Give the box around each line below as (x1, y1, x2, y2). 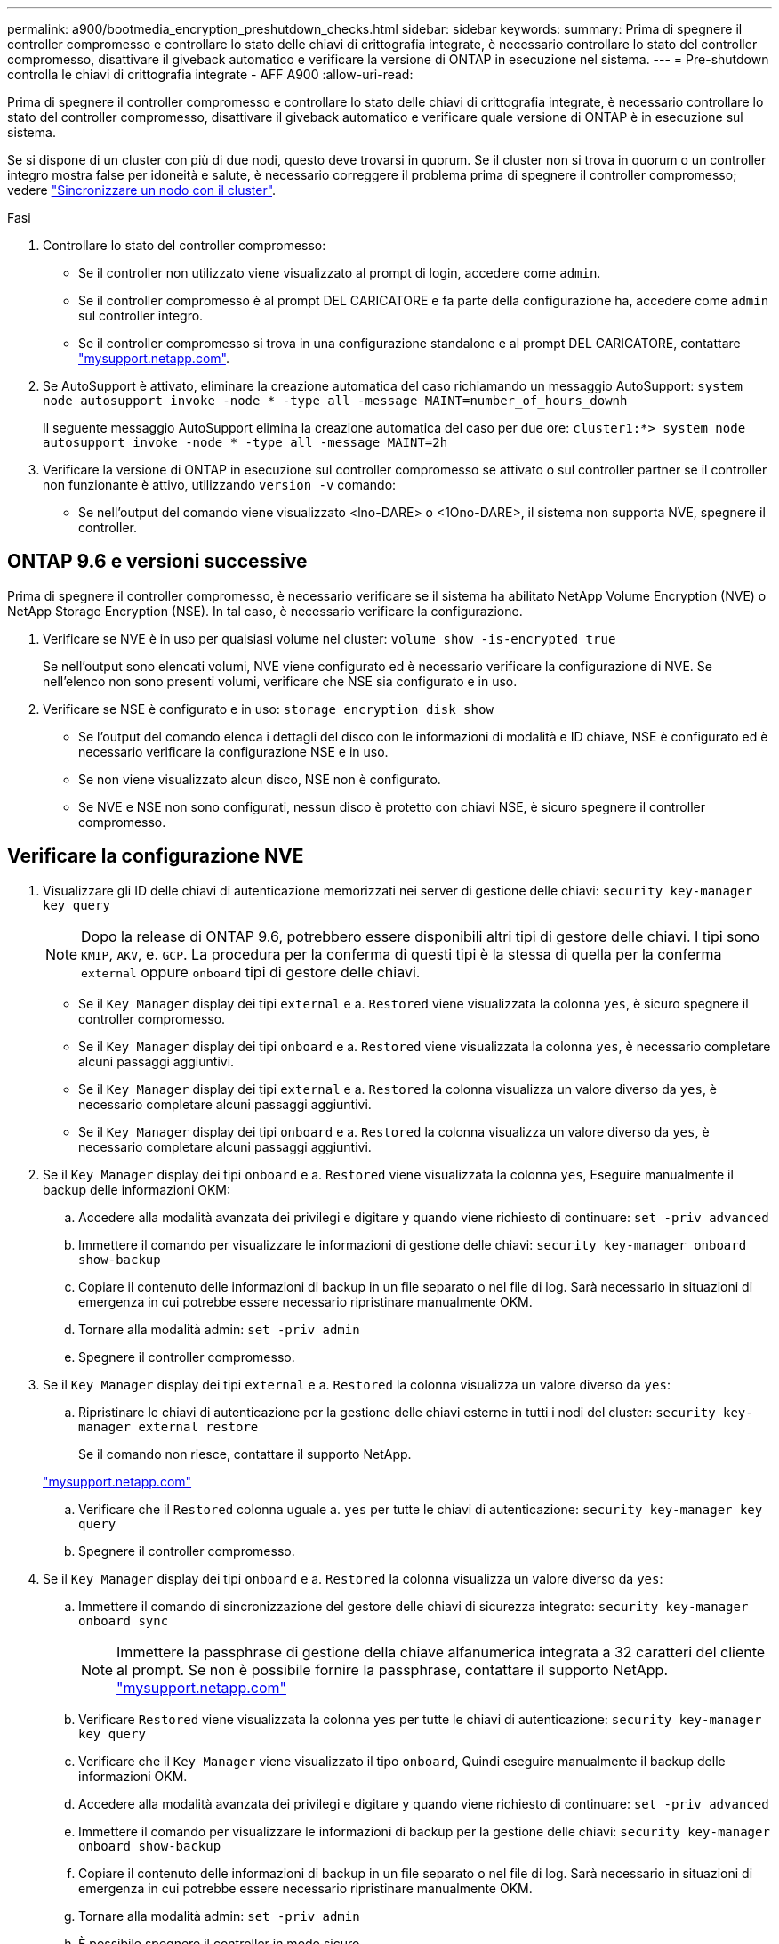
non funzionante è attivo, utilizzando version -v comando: (43, 477, 397, 492)
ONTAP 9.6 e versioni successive (7, 550, 308, 573)
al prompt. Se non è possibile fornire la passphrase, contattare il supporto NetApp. (116, 1660, 668, 1679)
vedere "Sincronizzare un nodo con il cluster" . (7, 182, 277, 198)
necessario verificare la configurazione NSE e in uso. (78, 743, 389, 759)
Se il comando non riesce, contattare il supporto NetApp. (78, 1446, 412, 1462)
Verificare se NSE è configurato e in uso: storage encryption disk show (43, 701, 494, 717)
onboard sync (78, 1613, 169, 1628)
